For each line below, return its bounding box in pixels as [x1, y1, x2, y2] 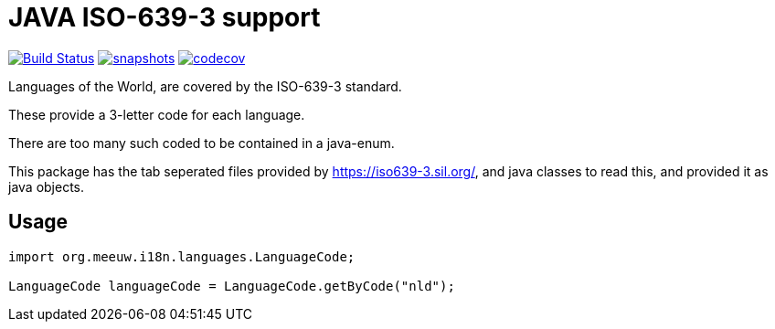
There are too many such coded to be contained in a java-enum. [8, 134, 395, 151]
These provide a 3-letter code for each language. [8, 106, 305, 122]
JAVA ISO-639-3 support [8, 2, 321, 33]
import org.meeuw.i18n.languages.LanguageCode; [8, 249, 356, 264]
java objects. [8, 178, 85, 195]
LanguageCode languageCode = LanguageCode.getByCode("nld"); [8, 278, 455, 293]
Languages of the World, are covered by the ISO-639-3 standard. [8, 78, 402, 94]
